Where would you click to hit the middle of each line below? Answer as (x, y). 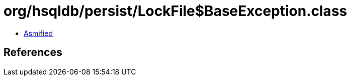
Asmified (38, 33)
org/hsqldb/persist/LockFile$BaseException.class (175, 11)
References (33, 52)
